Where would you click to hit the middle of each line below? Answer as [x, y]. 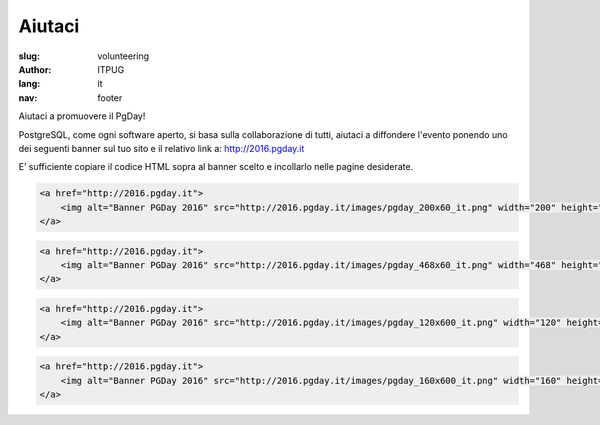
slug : [29, 56]
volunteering [123, 56]
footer [110, 97]
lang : [29, 84]
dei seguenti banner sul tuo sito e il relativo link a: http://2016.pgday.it [161, 148]
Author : [35, 69]
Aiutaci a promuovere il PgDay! [82, 116]
